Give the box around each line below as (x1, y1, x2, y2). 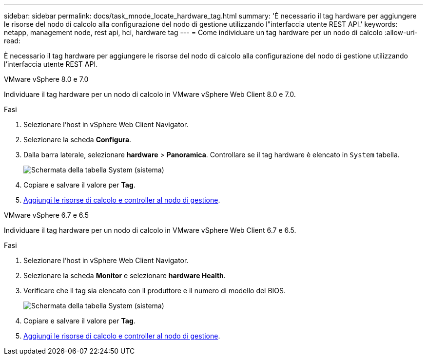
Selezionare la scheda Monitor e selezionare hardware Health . (23, 271, 226, 280)
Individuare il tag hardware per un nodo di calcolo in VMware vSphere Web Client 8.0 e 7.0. (4, 90, 296, 98)
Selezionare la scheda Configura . (23, 135, 132, 144)
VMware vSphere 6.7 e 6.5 (4, 211, 89, 219)
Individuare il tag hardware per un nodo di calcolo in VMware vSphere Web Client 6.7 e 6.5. (4, 226, 296, 234)
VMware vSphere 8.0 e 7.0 (4, 75, 89, 83)
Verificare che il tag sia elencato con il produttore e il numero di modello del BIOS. (23, 286, 286, 295)
